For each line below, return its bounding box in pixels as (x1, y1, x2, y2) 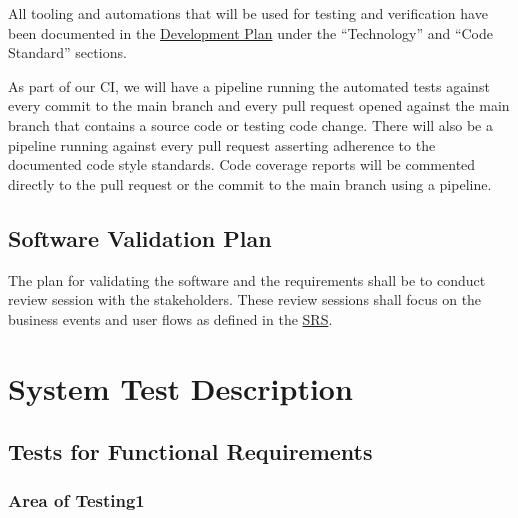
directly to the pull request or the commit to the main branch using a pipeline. (8, 173, 492, 194)
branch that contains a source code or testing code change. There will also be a (8, 114, 493, 135)
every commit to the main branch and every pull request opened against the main (8, 95, 510, 116)
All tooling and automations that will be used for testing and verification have (8, 3, 488, 23)
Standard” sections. (8, 42, 127, 63)
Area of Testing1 (8, 488, 145, 513)
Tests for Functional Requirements (8, 436, 373, 467)
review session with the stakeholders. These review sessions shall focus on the (8, 289, 482, 310)
